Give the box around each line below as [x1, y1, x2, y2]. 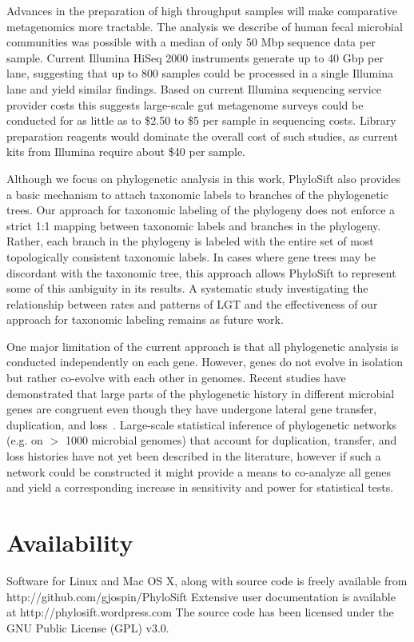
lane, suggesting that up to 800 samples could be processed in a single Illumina [6, 65, 393, 82]
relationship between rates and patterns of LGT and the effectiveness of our [6, 295, 378, 312]
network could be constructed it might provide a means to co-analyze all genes [6, 463, 391, 480]
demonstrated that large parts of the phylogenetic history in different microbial [6, 385, 395, 401]
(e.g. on [6, 432, 43, 449]
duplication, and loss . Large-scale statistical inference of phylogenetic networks [6, 416, 397, 433]
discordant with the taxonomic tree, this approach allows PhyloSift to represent [6, 264, 396, 281]
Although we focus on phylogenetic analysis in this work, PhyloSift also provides [6, 169, 401, 186]
